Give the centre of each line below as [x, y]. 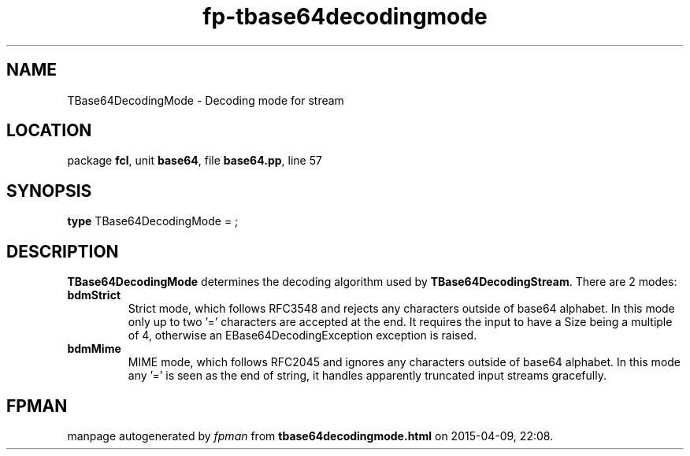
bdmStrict [94, 295]
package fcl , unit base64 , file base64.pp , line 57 [195, 161]
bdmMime [94, 349]
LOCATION [49, 131]
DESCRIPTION [63, 251]
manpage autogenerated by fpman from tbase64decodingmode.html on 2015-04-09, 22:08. [310, 436]
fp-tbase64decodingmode [345, 17]
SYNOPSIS [49, 191]
